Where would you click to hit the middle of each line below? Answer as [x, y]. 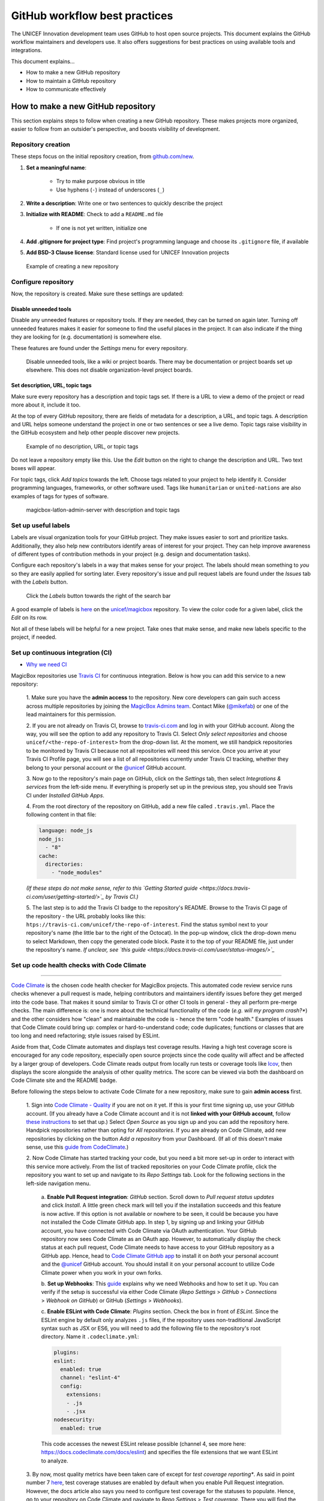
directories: [64, 864]
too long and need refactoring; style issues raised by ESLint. [85, 1036]
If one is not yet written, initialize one [101, 228]
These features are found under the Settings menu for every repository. [100, 348]
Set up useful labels [40, 525]
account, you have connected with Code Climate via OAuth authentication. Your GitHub [149, 1230]
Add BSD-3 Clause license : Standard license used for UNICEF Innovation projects [127, 253]
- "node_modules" [77, 873]
